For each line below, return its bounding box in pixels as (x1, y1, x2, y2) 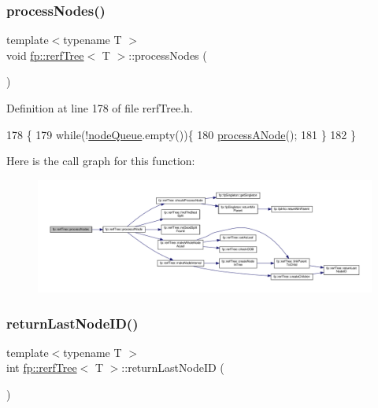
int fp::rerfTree (6, 359, 77, 376)
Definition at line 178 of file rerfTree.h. (6, 100, 193, 116)
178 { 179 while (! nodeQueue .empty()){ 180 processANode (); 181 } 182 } (6, 126, 356, 142)
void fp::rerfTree (6, 46, 84, 63)
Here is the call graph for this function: (6, 153, 195, 169)
